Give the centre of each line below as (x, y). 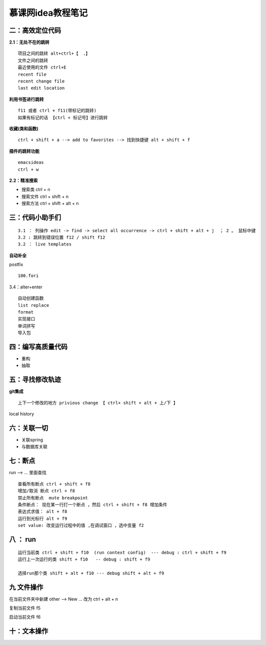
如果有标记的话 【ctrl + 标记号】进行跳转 (63, 118)
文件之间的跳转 (33, 60)
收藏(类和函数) (24, 128)
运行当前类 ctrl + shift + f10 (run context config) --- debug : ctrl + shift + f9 (122, 552)
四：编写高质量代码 (38, 347)
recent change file (41, 81)
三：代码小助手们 (35, 217)
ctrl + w (28, 169)
